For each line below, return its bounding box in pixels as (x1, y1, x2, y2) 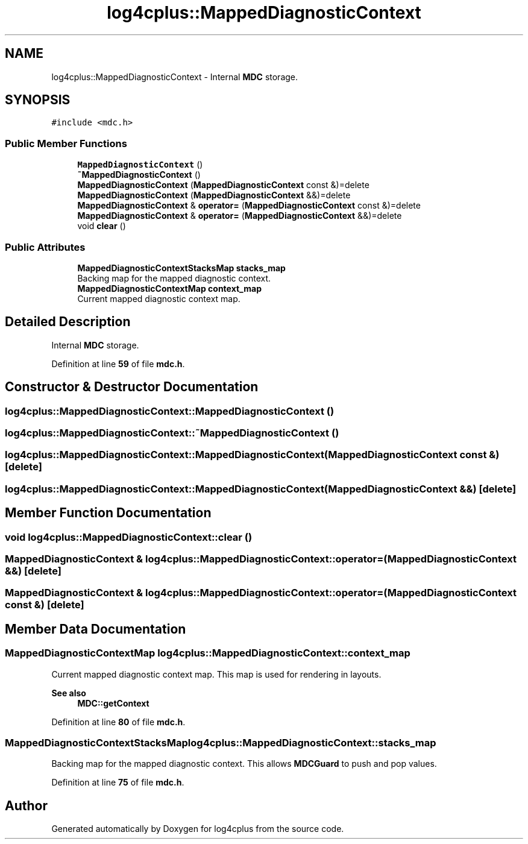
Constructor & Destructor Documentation (5, 379, 259, 395)
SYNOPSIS (5, 92, 71, 108)
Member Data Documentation (5, 621, 186, 637)
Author (5, 798, 48, 813)
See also (51, 687, 86, 698)
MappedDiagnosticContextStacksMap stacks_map (77, 262, 286, 273)
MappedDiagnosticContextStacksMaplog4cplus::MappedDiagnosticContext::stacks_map (5, 736, 436, 749)
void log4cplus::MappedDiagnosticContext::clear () (5, 531, 253, 543)
